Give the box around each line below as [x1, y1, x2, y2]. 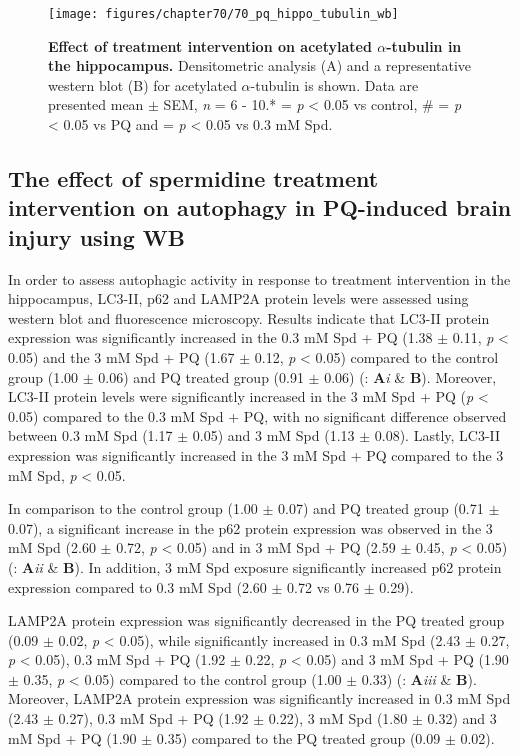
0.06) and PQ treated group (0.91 [98, 366, 304, 387]
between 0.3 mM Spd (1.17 [8, 425, 173, 446]
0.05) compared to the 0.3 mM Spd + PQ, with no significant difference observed [8, 405, 507, 426]
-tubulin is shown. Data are [250, 74, 419, 95]
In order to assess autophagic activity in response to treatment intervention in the [8, 268, 511, 289]
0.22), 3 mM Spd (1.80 [268, 708, 408, 729]
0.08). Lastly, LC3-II [374, 425, 501, 446]
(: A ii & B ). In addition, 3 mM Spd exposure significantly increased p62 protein [8, 556, 502, 577]
